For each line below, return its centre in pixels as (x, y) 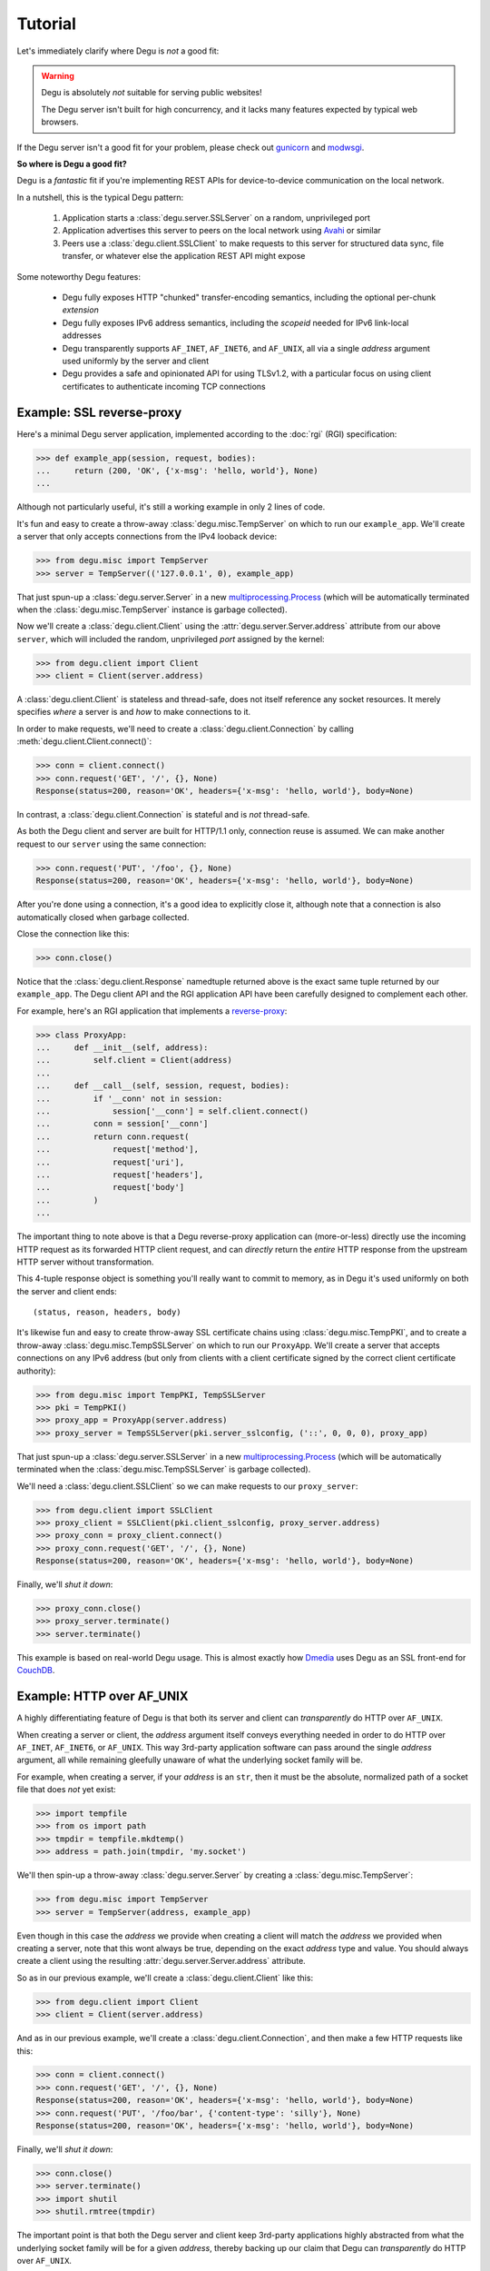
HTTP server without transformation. (85, 1262)
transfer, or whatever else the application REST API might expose (184, 256)
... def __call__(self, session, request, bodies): (163, 1086)
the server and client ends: (67, 1291)
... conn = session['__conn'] (122, 1124)
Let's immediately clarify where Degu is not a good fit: (118, 51)
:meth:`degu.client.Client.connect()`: (84, 741)
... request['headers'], (120, 1175)
